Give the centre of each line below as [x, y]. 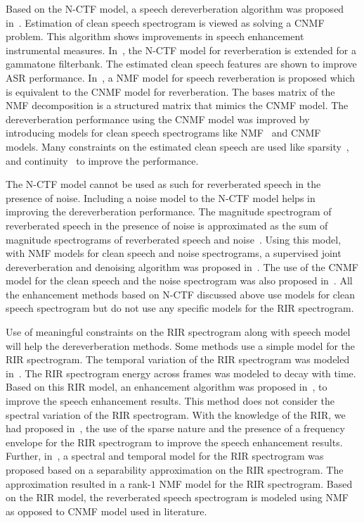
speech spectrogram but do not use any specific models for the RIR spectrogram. [180, 308]
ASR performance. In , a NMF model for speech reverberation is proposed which [181, 77]
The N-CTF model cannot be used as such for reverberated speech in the [163, 184]
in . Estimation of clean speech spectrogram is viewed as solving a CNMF [165, 22]
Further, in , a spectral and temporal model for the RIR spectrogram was [165, 456]
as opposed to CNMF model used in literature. [106, 511]
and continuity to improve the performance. [102, 160]
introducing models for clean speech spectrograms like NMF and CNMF [163, 133]
